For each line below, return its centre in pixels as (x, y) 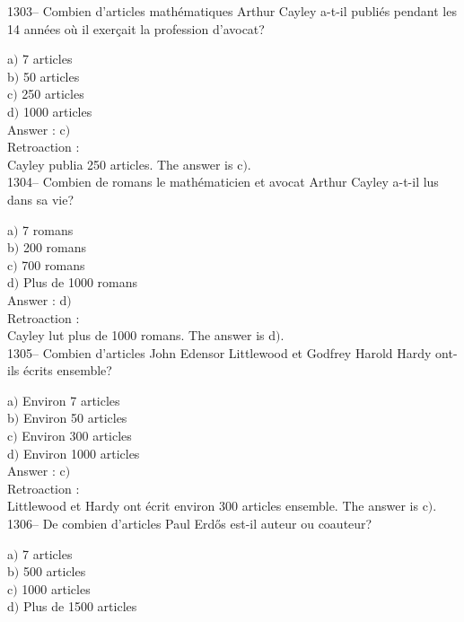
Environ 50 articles (75, 418)
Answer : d (37, 299)
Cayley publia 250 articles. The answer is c (125, 164)
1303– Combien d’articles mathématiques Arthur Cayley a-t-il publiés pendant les (232, 11)
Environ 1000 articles (81, 453)
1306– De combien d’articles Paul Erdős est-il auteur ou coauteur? (190, 524)
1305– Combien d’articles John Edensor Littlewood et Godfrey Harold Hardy (219, 352)
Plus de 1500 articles (80, 606)
